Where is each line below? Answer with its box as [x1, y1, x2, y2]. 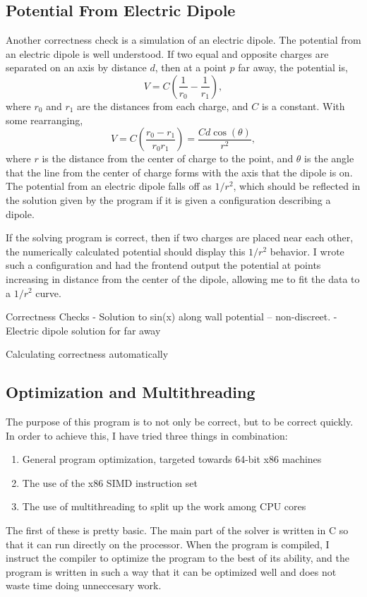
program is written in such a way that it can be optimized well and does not [6, 564, 337, 579]
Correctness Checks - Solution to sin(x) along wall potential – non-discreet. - [6, 309, 337, 324]
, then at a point [155, 60, 227, 75]
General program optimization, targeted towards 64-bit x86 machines [22, 452, 322, 466]
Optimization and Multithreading [6, 381, 255, 403]
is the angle [304, 151, 354, 166]
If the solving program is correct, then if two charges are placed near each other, [6, 230, 354, 245]
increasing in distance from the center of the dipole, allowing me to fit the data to [6, 271, 360, 286]
